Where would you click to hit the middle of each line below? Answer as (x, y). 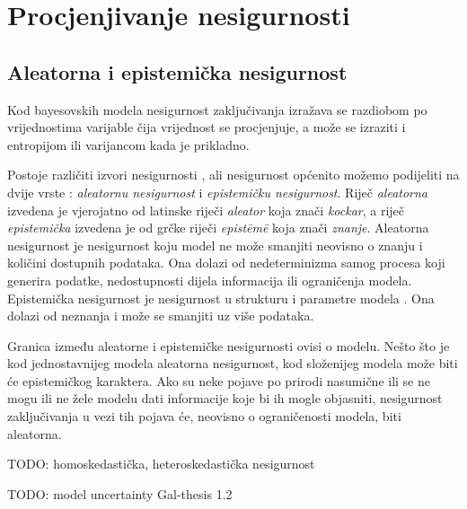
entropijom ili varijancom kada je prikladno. (128, 144)
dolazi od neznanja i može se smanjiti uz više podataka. (161, 316)
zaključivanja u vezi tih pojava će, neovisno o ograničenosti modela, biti (204, 416)
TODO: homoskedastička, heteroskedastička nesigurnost (161, 464)
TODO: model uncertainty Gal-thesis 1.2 (120, 493)
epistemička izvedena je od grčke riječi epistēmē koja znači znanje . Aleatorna (218, 228)
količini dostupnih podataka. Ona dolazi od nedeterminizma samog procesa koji (226, 263)
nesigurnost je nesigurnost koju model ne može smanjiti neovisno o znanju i (215, 245)
